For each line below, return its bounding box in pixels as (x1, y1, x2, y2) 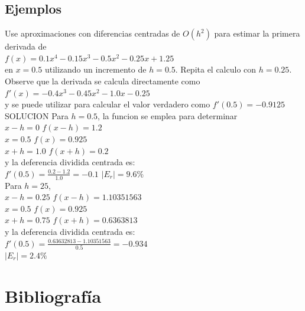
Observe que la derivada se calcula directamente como (5, 74, 200, 87)
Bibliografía (5, 283, 102, 307)
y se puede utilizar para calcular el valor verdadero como (5, 98, 210, 110)
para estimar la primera (214, 27, 300, 40)
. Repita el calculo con (175, 63, 257, 76)
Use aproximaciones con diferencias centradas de (5, 27, 180, 40)
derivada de (5, 40, 47, 53)
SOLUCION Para (5, 109, 69, 122)
